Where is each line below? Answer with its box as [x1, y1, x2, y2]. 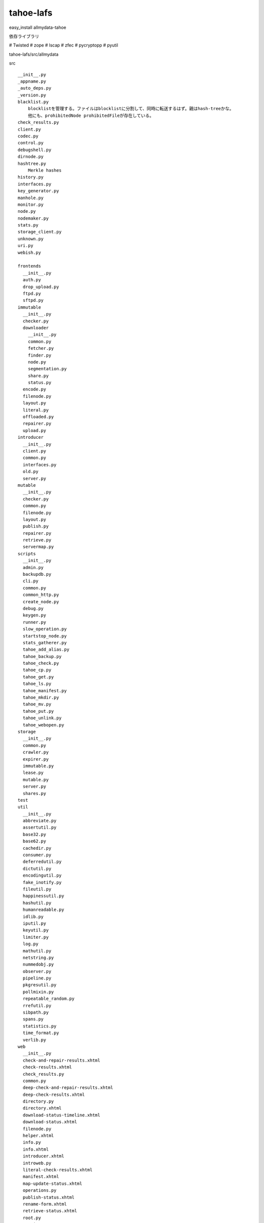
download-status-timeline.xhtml [22, 1112, 100, 1118]
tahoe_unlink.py [22, 715, 62, 721]
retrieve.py [22, 537, 51, 543]
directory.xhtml [22, 1106, 62, 1111]
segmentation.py [27, 366, 67, 372]
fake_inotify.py [22, 880, 62, 885]
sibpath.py [22, 1010, 49, 1015]
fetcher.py [27, 345, 54, 351]
